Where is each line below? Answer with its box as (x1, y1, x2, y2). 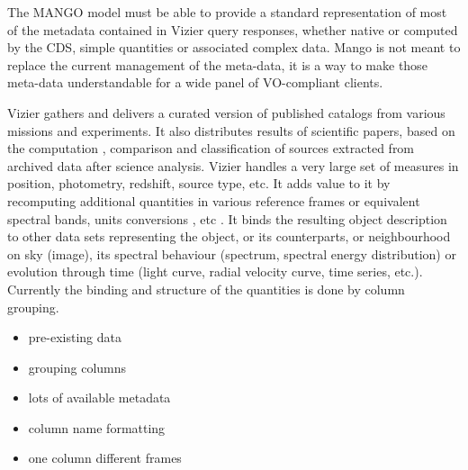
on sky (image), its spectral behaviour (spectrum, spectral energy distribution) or (7, 244, 456, 263)
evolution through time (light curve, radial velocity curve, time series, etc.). (7, 262, 423, 281)
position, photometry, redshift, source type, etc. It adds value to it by (7, 174, 391, 193)
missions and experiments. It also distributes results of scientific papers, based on (7, 121, 455, 140)
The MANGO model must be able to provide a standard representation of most (7, 3, 447, 21)
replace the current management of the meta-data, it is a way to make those (7, 55, 427, 74)
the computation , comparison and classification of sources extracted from (7, 139, 415, 158)
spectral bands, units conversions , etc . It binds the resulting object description (7, 209, 447, 228)
